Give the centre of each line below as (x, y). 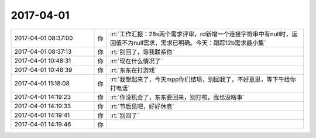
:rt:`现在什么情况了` (137, 61)
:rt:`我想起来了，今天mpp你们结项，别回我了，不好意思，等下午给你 (203, 79)
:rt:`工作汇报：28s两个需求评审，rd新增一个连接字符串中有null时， (201, 34)
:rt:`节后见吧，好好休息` (142, 106)
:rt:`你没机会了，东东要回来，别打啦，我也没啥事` (178, 97)
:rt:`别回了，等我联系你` (142, 51)
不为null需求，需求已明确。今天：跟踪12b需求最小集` (194, 43)
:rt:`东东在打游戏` (134, 70)
